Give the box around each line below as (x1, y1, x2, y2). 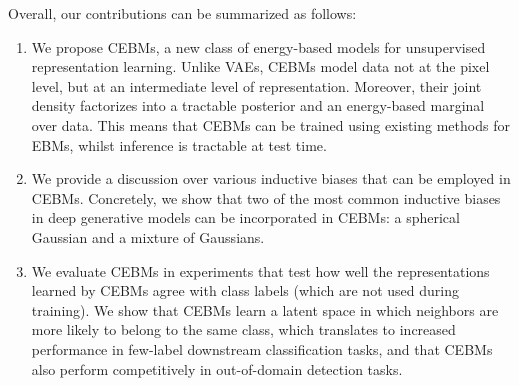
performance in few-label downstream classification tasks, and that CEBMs (31, 338, 493, 359)
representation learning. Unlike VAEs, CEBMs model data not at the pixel (31, 56, 490, 77)
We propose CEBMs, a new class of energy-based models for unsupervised (31, 36, 486, 57)
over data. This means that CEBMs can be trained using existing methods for (31, 114, 510, 135)
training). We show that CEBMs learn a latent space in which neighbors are (31, 299, 499, 320)
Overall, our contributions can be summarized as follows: (8, 3, 357, 23)
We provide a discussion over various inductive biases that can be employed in (31, 168, 511, 189)
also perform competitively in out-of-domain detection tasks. (31, 358, 403, 379)
